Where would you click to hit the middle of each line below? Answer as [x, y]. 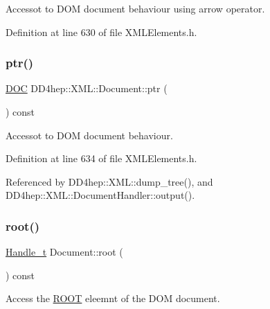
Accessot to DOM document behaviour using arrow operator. [135, 8]
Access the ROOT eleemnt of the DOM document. [113, 298]
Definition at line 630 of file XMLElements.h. [101, 32]
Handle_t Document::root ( [64, 252]
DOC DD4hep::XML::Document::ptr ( [87, 88]
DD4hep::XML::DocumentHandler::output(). [100, 195]
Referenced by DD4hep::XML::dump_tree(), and [109, 181]
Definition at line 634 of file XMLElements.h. [101, 158]
